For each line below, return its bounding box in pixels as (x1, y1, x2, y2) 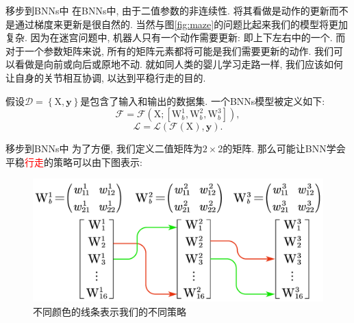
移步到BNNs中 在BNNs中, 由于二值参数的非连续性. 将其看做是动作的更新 (5, 3, 329, 17)
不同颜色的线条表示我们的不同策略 (33, 304, 186, 318)
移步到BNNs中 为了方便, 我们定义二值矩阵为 (5, 141, 203, 156)
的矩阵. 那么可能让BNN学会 (223, 141, 346, 156)
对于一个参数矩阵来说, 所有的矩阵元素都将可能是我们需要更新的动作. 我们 (5, 43, 334, 58)
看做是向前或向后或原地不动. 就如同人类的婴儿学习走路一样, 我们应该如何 (14, 57, 344, 71)
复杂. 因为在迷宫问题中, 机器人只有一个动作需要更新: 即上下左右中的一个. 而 (5, 30, 346, 45)
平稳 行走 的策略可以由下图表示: (5, 154, 142, 169)
